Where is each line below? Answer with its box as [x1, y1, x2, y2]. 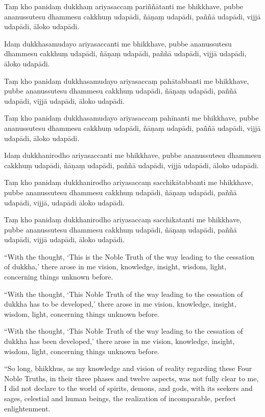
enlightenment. [4, 403, 51, 413]
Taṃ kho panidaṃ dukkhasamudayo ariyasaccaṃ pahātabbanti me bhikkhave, [4, 75, 249, 86]
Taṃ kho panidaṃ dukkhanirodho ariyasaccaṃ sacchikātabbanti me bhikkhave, [4, 177, 253, 188]
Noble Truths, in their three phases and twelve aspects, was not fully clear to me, [4, 373, 259, 383]
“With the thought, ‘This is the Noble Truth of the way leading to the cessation [4, 251, 254, 262]
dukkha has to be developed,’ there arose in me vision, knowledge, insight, [4, 298, 236, 309]
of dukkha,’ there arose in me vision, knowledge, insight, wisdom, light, [4, 261, 227, 272]
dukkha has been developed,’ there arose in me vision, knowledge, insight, [4, 336, 235, 346]
